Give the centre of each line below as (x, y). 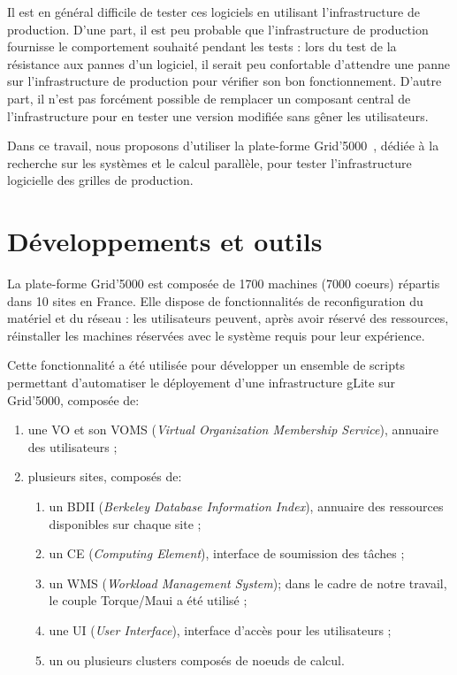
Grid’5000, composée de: (73, 399)
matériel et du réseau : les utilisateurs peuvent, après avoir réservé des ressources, (228, 318)
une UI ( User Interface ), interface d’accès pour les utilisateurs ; (220, 629)
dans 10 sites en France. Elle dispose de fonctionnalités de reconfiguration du (215, 300)
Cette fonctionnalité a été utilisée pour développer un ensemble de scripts (206, 365)
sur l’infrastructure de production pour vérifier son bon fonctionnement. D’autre (225, 81)
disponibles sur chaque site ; (125, 523)
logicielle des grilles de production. (100, 180)
